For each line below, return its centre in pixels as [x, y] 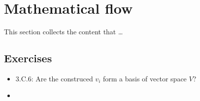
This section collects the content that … [64, 32]
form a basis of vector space [145, 78]
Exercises [28, 58]
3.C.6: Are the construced [54, 78]
